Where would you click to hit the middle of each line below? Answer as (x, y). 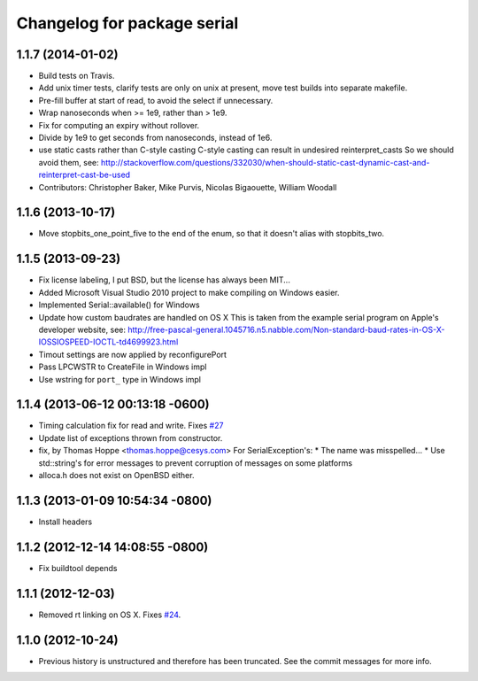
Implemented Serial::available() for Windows (119, 305)
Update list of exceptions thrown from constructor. (131, 437)
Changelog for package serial (127, 23)
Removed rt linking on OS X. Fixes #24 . (110, 615)
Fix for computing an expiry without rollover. (119, 125)
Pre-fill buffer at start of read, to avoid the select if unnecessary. (156, 100)
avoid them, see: (69, 162)
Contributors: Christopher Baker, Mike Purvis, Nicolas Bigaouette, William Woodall (188, 187)
